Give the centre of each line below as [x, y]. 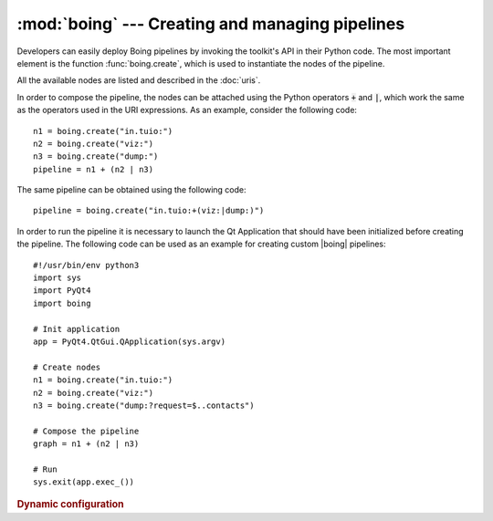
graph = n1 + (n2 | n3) [86, 444]
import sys [58, 278]
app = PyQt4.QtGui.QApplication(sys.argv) [130, 341]
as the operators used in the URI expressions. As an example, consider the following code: [187, 110]
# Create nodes [67, 367]
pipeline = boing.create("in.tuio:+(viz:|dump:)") [149, 211]
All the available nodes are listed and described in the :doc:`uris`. [139, 80]
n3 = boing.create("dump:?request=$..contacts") [144, 405]
